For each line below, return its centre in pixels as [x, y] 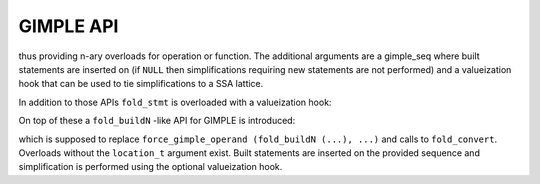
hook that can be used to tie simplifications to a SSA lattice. [141, 84]
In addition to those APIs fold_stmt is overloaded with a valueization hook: [175, 102]
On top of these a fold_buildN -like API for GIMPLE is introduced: [157, 121]
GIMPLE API [68, 26]
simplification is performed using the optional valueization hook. [150, 167]
